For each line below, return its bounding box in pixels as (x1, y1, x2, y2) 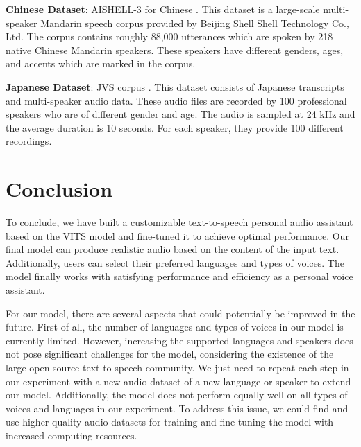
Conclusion (6, 175, 113, 203)
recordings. (6, 134, 52, 148)
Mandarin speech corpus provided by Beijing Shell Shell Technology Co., (40, 15, 349, 30)
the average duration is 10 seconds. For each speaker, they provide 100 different (6, 120, 344, 134)
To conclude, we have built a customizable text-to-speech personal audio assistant (6, 215, 353, 229)
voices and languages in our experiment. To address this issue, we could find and (6, 401, 349, 415)
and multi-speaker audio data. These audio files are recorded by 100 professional (6, 93, 347, 107)
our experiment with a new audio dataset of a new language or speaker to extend (6, 374, 351, 388)
